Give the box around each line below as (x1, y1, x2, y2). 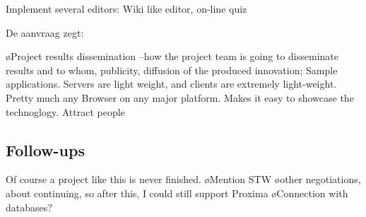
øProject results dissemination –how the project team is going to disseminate (6, 49, 338, 64)
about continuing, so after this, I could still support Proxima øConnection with (6, 185, 348, 200)
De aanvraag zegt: (6, 25, 84, 40)
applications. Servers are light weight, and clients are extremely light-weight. (6, 76, 337, 91)
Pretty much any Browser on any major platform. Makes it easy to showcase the (6, 90, 354, 105)
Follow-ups (6, 139, 85, 160)
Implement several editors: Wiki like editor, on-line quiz (6, 1, 247, 16)
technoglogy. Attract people (6, 104, 125, 119)
